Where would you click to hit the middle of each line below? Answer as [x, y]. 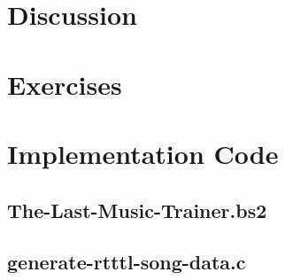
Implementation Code [143, 153]
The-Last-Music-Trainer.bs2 [137, 210]
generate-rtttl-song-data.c [127, 262]
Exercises [65, 84]
